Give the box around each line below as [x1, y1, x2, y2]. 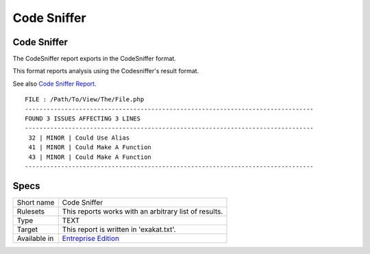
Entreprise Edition [62, 233, 120, 243]
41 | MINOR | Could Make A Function [28, 144, 152, 151]
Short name [16, 197, 55, 207]
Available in [16, 233, 54, 243]
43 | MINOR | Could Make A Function [28, 153, 152, 161]
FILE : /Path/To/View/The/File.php [25, 96, 145, 103]
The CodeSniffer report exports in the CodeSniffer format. [12, 55, 176, 63]
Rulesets [16, 206, 45, 216]
